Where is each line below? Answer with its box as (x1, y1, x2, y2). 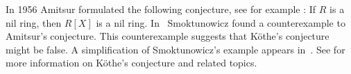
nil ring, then (6, 15, 62, 29)
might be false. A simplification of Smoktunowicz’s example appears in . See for (6, 42, 345, 56)
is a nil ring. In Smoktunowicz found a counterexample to (96, 15, 345, 29)
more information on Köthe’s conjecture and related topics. (6, 56, 257, 70)
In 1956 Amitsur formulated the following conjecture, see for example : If (6, 2, 316, 16)
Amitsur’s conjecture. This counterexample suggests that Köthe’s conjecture (6, 29, 329, 43)
